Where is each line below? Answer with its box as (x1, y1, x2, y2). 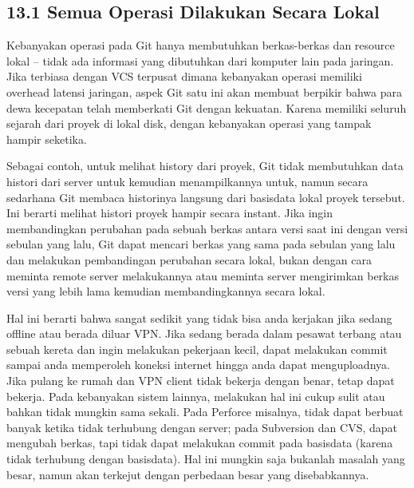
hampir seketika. (6, 130, 87, 147)
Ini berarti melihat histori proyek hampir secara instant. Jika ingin (6, 204, 333, 221)
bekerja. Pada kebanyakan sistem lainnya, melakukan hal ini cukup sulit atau (6, 387, 385, 404)
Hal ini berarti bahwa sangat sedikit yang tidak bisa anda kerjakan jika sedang (6, 309, 392, 326)
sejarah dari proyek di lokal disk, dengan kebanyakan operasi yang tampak (6, 115, 372, 132)
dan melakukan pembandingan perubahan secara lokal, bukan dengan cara (6, 251, 372, 268)
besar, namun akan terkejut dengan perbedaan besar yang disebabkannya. (6, 466, 369, 482)
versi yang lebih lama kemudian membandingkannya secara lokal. (6, 283, 325, 300)
